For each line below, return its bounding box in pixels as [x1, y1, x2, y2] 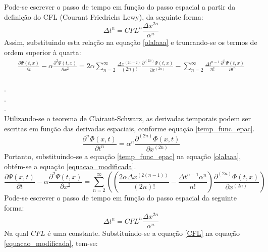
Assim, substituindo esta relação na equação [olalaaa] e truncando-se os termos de [4, 37, 257, 47]
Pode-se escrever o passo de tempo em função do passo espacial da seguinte [4, 192, 237, 203]
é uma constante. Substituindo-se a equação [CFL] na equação [47, 228, 240, 238]
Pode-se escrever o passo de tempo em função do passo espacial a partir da [4, 2, 236, 12]
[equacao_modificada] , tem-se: [4, 238, 98, 248]
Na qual [4, 228, 29, 238]
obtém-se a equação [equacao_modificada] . [4, 161, 136, 171]
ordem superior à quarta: [4, 46, 81, 57]
